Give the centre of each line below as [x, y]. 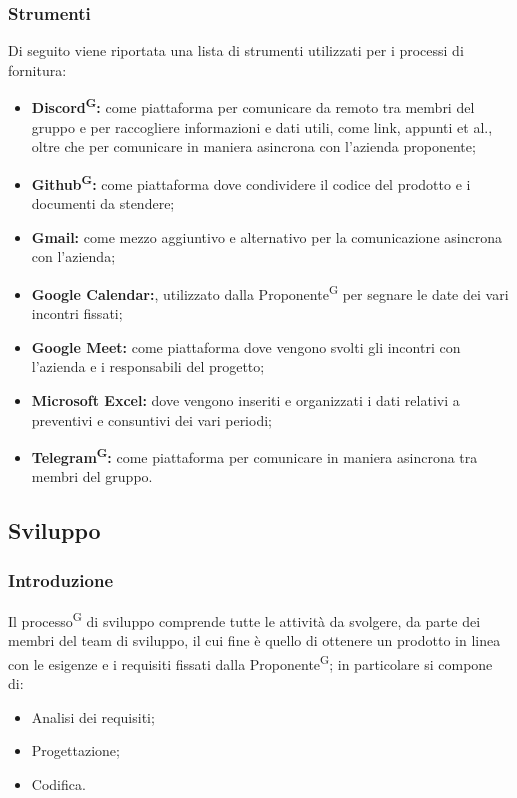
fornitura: [37, 69]
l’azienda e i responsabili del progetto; [148, 366]
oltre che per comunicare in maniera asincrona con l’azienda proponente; [253, 146]
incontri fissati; [77, 313]
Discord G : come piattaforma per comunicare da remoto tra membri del [253, 106]
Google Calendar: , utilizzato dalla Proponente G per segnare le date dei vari [270, 292]
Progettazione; [75, 750]
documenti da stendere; [103, 203]
